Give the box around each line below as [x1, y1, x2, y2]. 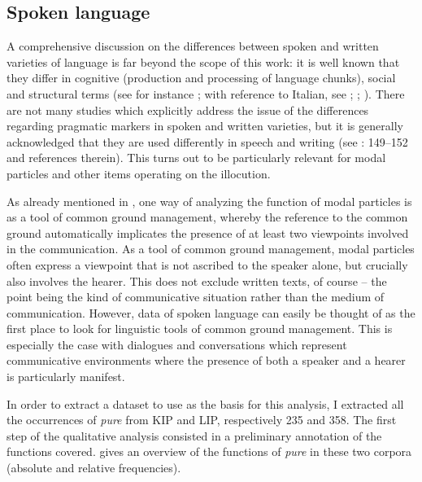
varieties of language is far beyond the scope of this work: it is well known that [7, 53, 400, 70]
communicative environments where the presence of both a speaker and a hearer [7, 352, 406, 369]
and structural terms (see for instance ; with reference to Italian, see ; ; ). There [7, 85, 405, 102]
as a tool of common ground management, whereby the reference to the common [7, 208, 408, 226]
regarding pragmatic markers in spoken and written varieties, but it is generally [7, 117, 403, 134]
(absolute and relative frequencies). [7, 459, 181, 476]
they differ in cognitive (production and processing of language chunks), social [7, 69, 396, 86]
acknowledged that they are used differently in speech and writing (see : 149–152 [7, 133, 408, 150]
